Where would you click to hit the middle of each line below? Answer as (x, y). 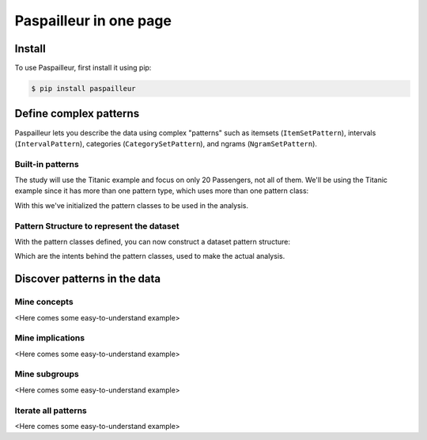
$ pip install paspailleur (83, 89)
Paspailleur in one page (93, 21)
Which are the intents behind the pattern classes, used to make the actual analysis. (150, 256)
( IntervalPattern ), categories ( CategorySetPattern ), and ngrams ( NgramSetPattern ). (166, 143)
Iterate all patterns (51, 410)
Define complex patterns (77, 114)
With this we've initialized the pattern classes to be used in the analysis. (132, 205)
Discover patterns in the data (88, 279)
